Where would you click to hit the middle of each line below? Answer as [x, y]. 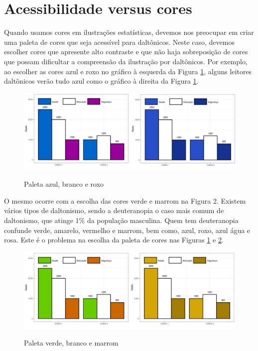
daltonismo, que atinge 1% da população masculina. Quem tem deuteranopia [121, 220]
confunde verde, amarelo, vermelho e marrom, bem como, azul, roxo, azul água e [127, 230]
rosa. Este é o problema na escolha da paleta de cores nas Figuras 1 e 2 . [114, 240]
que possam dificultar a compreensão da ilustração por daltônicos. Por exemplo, [126, 61]
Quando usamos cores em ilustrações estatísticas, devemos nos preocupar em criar [129, 32]
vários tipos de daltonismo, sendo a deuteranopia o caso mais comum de [114, 210]
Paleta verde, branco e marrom [71, 343]
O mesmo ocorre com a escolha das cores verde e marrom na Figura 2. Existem [125, 200]
